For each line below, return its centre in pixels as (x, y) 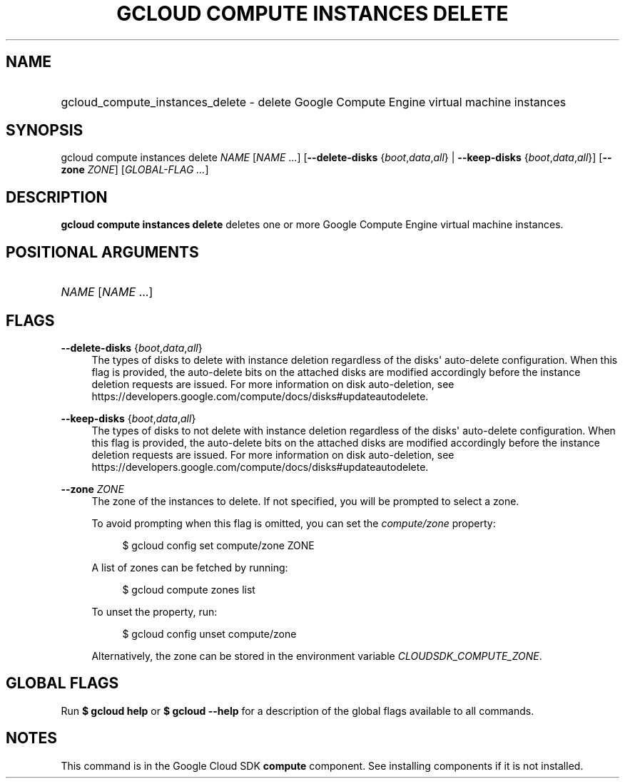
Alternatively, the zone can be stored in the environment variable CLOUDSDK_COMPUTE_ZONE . (317, 656)
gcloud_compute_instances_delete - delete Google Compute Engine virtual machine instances (314, 102)
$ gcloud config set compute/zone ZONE (218, 545)
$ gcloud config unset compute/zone (209, 633)
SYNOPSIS (45, 131)
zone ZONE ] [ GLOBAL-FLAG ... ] (135, 170)
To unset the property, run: (154, 611)
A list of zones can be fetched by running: (190, 567)
